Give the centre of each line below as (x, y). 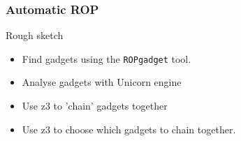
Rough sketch (35, 35)
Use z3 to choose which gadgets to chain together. (129, 129)
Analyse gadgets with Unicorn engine (102, 82)
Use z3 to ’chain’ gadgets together (95, 106)
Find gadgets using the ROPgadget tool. (107, 58)
